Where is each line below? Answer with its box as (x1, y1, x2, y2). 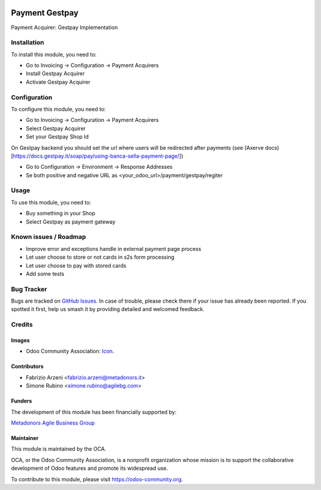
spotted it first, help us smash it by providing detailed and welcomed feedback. (11, 306, 204, 313)
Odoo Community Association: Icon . (26, 348, 114, 355)
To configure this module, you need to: (11, 105, 106, 112)
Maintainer (11, 434, 39, 441)
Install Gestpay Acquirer (26, 70, 85, 77)
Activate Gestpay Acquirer (26, 78, 90, 86)
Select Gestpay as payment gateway (26, 218, 116, 225)
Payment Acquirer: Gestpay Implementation (11, 24, 118, 31)
